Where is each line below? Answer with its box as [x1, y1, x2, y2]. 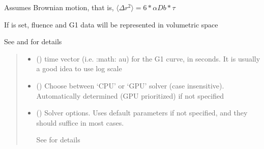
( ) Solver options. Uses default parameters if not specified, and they [36, 107, 248, 118]
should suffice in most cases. [36, 117, 124, 128]
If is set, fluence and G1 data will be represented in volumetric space [4, 19, 218, 29]
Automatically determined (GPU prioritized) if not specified [36, 90, 224, 101]
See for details [36, 134, 80, 145]
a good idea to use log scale [36, 63, 122, 74]
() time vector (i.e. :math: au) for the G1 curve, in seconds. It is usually [36, 53, 260, 64]
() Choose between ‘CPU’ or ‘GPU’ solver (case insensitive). [36, 80, 224, 91]
